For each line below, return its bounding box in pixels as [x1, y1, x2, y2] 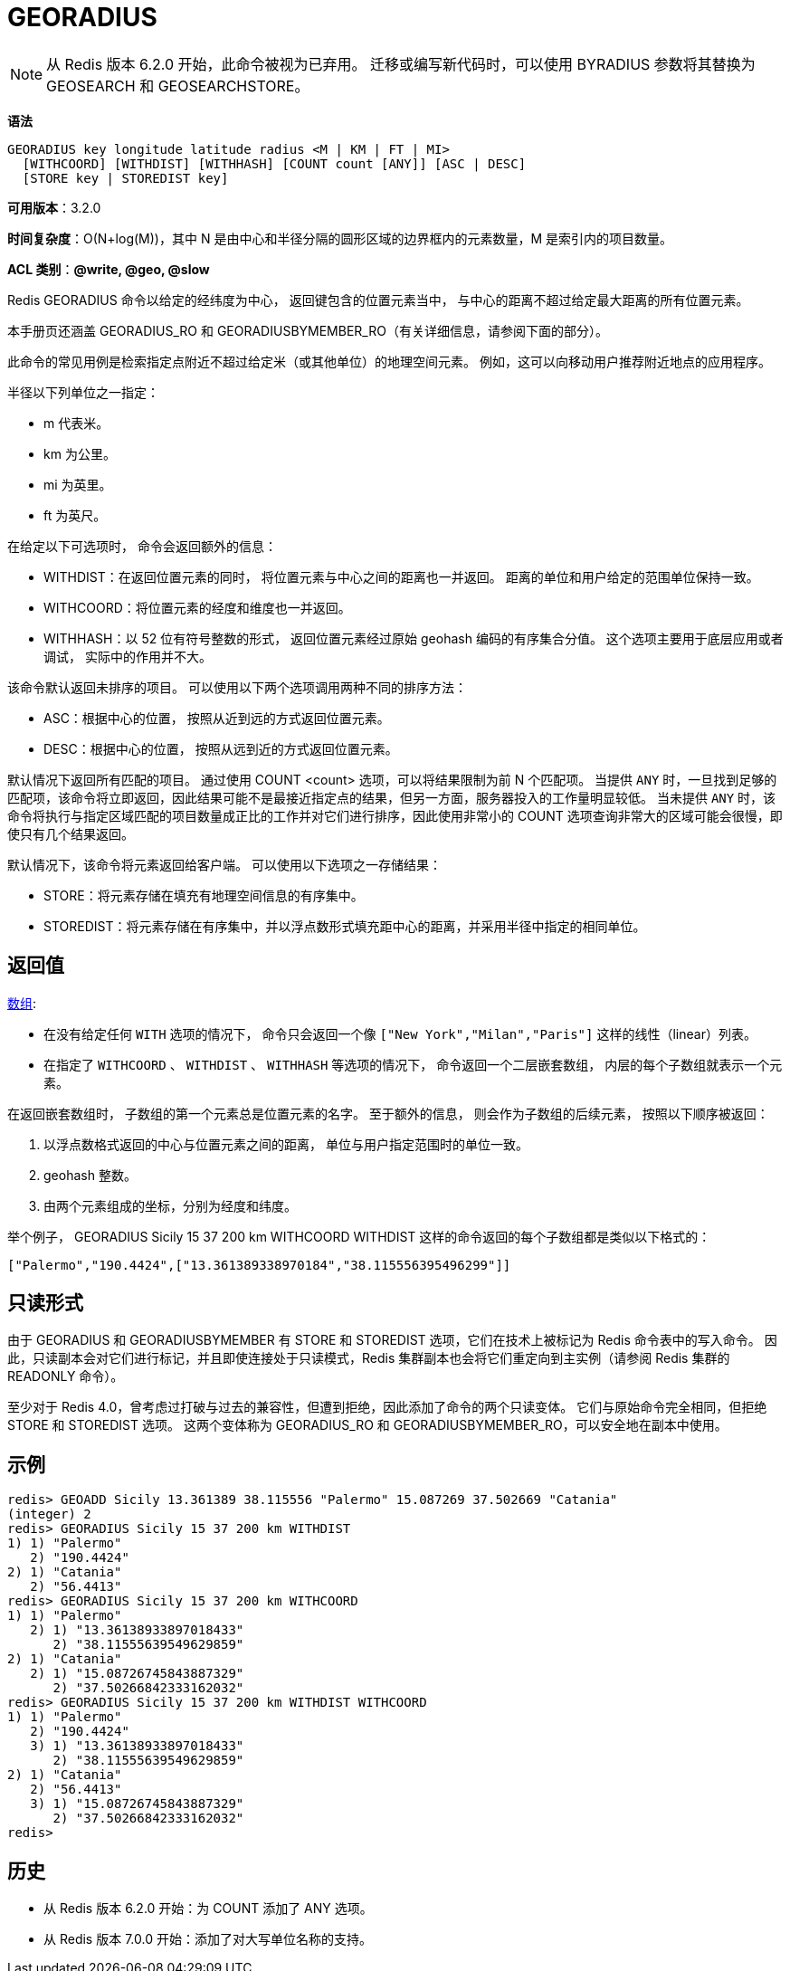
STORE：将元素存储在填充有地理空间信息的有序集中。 [43, 887, 364, 903]
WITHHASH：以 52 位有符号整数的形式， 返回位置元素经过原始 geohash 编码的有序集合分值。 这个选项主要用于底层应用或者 [43, 630, 784, 646]
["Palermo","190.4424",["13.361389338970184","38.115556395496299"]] [7, 1257, 511, 1272]
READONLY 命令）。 [7, 1368, 124, 1385]
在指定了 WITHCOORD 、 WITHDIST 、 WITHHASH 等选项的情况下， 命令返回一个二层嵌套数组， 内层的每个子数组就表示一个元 [43, 1056, 783, 1072]
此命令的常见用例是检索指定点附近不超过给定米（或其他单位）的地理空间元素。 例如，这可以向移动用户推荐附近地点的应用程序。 [7, 353, 771, 369]
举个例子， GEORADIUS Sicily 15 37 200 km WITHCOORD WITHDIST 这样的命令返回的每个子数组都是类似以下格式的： [7, 1228, 711, 1244]
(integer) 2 [7, 1507, 91, 1522]
